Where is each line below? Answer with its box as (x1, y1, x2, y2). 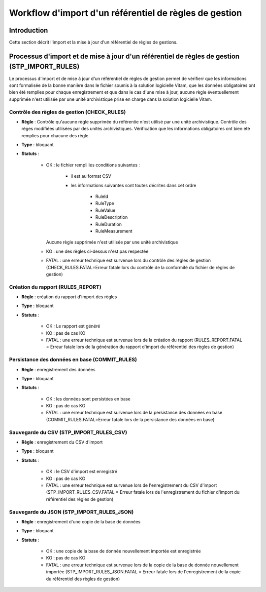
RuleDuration (95, 221, 122, 227)
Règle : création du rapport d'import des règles (21, 294, 117, 300)
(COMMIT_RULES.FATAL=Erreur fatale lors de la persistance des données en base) (46, 416, 215, 422)
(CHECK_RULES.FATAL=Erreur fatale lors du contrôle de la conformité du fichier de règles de (46, 264, 235, 270)
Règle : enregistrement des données (21, 366, 96, 372)
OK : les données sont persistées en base (46, 395, 131, 402)
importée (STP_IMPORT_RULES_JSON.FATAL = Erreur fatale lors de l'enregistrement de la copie (46, 569, 241, 575)
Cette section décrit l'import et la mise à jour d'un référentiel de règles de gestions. (9, 39, 178, 45)
